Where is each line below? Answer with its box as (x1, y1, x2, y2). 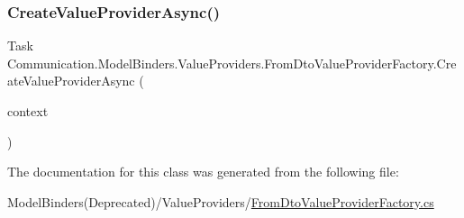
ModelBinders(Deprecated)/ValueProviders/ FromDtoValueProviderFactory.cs (7, 192, 434, 211)
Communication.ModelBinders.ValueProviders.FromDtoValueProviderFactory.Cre (7, 53, 457, 72)
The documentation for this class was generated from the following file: (7, 162, 399, 181)
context (7, 102, 49, 120)
